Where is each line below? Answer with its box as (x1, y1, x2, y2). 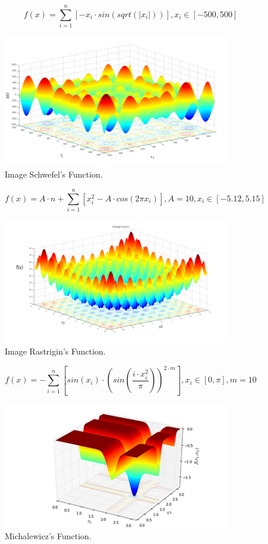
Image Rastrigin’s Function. (5, 345, 106, 358)
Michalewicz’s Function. (5, 530, 92, 542)
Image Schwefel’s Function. (5, 168, 103, 181)
